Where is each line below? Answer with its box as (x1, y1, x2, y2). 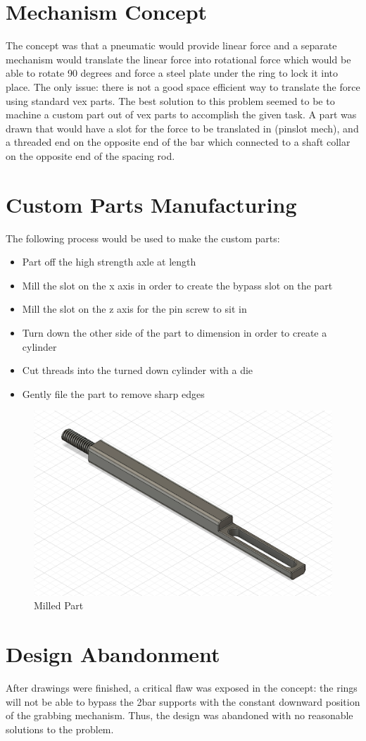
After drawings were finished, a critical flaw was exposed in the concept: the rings (6, 680, 358, 695)
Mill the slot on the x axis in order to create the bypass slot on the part (22, 278, 333, 292)
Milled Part (34, 598, 84, 613)
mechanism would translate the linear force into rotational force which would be (6, 51, 351, 66)
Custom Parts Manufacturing (6, 189, 297, 218)
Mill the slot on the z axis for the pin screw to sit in (22, 301, 247, 316)
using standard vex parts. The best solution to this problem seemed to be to (6, 93, 335, 108)
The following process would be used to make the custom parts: (6, 230, 280, 245)
